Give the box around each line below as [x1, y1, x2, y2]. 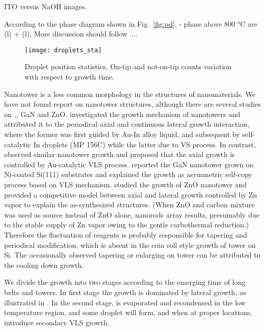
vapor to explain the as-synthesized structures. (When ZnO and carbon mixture [4, 199, 255, 210]
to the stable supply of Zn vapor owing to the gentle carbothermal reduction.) [4, 219, 249, 230]
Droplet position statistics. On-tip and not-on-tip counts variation [25, 61, 232, 72]
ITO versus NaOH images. [4, 1, 87, 11]
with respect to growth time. [25, 71, 115, 82]
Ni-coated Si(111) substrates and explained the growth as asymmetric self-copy [4, 169, 252, 180]
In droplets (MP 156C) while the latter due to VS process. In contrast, [33, 139, 256, 149]
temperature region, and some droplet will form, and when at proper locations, [4, 307, 252, 318]
